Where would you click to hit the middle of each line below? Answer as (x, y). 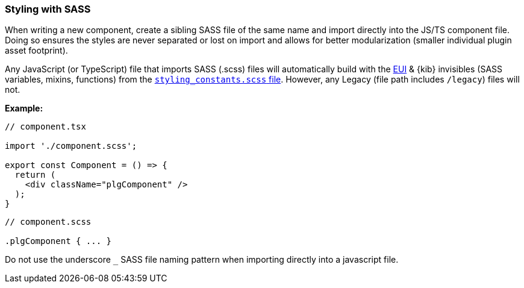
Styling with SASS (48, 9)
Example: (24, 108)
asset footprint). (36, 51)
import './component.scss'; (71, 146)
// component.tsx (45, 127)
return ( (35, 175)
